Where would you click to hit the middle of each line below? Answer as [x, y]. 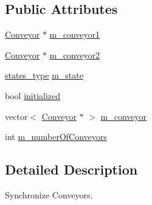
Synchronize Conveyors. [49, 194]
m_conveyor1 [75, 34]
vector [16, 116]
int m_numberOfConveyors [56, 137]
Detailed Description [71, 169]
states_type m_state [44, 75]
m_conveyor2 [75, 54]
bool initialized [33, 95]
